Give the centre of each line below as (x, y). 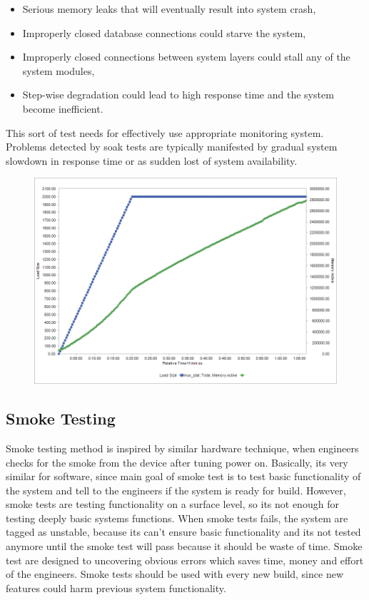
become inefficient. (63, 108)
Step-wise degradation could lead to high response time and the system (178, 95)
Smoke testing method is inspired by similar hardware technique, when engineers (182, 448)
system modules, (59, 70)
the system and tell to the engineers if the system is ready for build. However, (176, 490)
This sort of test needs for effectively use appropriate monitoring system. (165, 132)
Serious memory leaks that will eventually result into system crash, (169, 9)
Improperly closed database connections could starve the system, (164, 32)
